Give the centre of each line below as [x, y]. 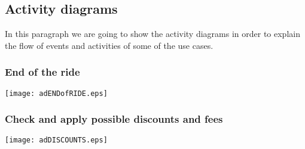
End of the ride [42, 72]
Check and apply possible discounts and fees [114, 119]
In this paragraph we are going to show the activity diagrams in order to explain [152, 34]
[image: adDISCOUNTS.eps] [56, 140]
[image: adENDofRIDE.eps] [56, 93]
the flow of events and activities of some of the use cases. [109, 45]
